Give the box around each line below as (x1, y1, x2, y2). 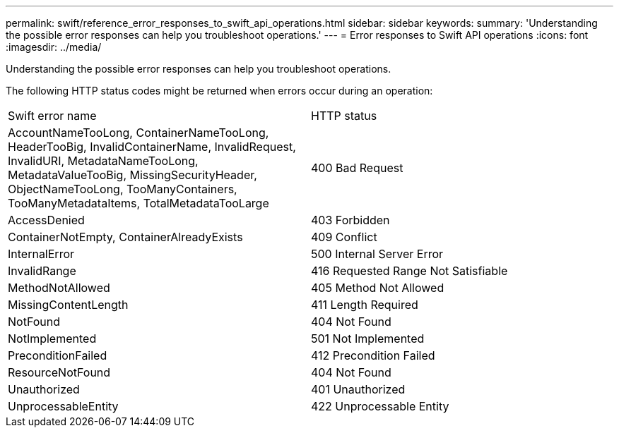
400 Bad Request (311, 161, 403, 175)
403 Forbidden (311, 213, 390, 227)
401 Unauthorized (311, 382, 406, 396)
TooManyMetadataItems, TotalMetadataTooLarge (8, 196, 269, 210)
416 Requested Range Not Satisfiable (311, 264, 508, 278)
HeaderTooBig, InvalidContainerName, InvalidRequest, (8, 140, 296, 154)
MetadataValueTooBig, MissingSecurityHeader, (8, 168, 257, 182)
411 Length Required (311, 298, 418, 312)
